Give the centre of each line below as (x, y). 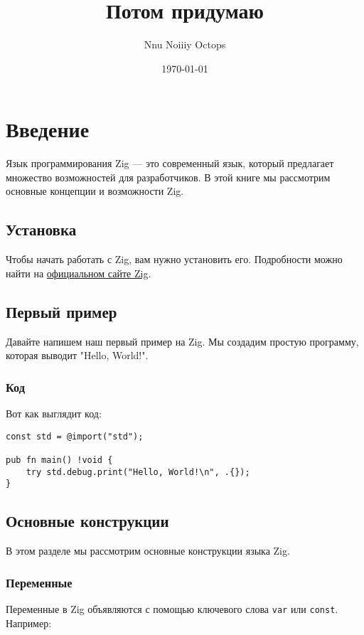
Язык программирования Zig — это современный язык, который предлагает (170, 163)
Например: (29, 623)
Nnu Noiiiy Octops (185, 44)
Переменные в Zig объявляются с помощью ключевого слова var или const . (172, 608)
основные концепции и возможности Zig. (95, 191)
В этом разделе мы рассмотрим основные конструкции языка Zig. (148, 551)
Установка (41, 229)
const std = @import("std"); (75, 436)
